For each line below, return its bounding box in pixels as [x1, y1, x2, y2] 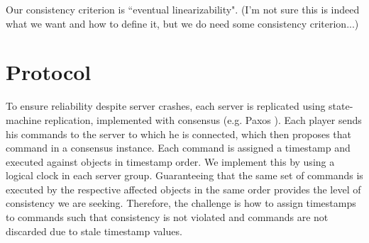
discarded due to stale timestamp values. [6, 223, 182, 238]
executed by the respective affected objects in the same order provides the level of [6, 181, 361, 196]
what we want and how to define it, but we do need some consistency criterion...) [6, 16, 359, 30]
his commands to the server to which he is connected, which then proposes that [6, 126, 352, 141]
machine [6, 112, 42, 127]
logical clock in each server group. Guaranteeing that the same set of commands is [6, 168, 363, 183]
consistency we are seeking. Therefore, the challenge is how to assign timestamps [6, 196, 356, 210]
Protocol [6, 57, 92, 86]
